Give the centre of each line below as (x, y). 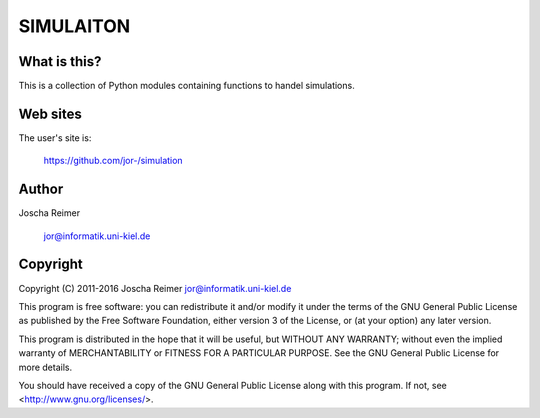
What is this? (60, 61)
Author (41, 189)
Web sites (50, 113)
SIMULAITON (74, 26)
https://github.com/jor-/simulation (113, 161)
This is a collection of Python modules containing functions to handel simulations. (186, 86)
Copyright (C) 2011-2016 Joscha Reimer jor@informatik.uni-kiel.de (155, 288)
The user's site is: (55, 137)
